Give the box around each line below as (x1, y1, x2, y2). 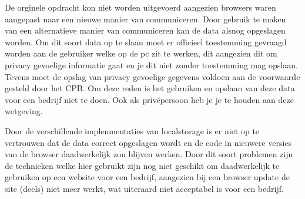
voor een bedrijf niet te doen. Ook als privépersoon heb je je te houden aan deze (5, 93, 294, 105)
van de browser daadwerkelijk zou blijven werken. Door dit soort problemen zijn (5, 148, 293, 160)
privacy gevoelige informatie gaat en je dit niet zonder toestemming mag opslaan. (5, 58, 298, 71)
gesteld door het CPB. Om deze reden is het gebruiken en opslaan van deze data (5, 82, 295, 94)
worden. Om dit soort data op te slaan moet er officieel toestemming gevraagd (5, 35, 287, 48)
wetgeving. (5, 105, 43, 117)
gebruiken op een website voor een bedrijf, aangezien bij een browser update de (5, 171, 290, 183)
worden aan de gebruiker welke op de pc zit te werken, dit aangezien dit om (5, 47, 277, 59)
